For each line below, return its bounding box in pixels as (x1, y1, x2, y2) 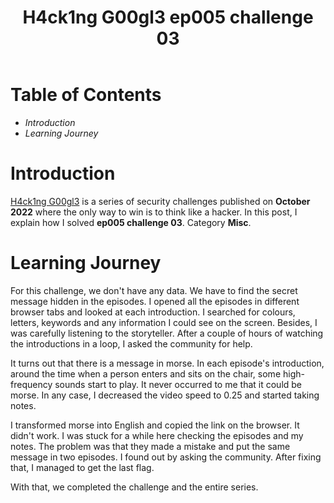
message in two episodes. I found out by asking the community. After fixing (10, 451, 322, 463)
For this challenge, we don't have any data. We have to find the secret (10, 284, 298, 296)
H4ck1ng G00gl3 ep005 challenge (22, 6, 314, 29)
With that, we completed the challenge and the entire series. (10, 481, 259, 493)
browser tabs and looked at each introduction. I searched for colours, (10, 306, 296, 318)
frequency (10, 378, 53, 390)
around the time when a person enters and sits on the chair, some (10, 367, 282, 380)
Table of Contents (10, 84, 162, 106)
